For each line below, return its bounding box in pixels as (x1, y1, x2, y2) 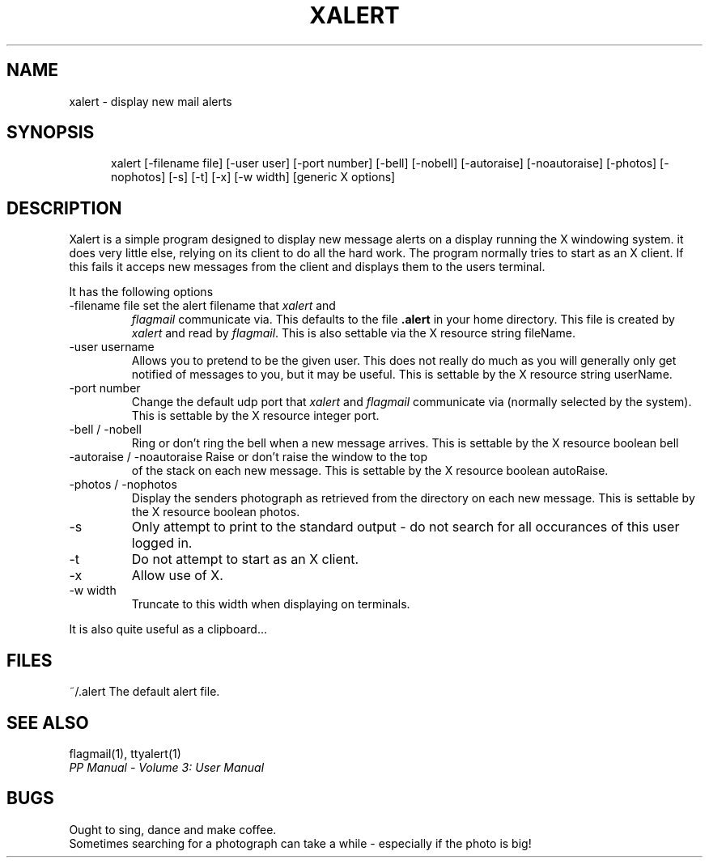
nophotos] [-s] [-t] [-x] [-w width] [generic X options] (111, 170, 396, 184)
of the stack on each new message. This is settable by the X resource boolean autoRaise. (131, 464, 609, 478)
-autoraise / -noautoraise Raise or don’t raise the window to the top (69, 450, 427, 464)
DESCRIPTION (6, 197, 122, 218)
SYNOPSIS (6, 122, 95, 143)
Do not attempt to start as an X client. (131, 551, 359, 568)
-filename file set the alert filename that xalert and (69, 299, 336, 313)
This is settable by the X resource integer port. (131, 409, 380, 423)
